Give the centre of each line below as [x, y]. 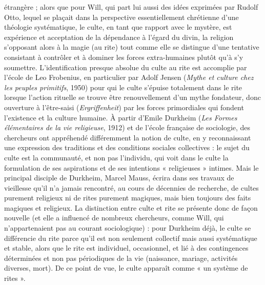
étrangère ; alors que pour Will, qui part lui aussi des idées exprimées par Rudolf [131, 7]
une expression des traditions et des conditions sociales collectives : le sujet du [127, 147]
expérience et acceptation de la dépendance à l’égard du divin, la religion [119, 37]
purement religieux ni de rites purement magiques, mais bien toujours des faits [128, 198]
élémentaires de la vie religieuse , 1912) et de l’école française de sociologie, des [127, 127]
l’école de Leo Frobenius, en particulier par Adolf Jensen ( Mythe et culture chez [129, 77]
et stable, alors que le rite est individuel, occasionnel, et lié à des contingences [126, 248]
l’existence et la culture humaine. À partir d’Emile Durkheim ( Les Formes [121, 117]
